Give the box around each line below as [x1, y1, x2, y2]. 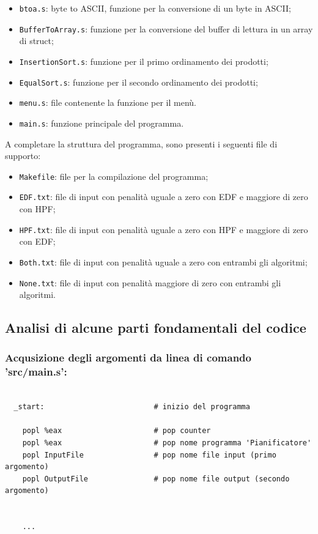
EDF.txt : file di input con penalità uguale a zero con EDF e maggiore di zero [19, 190, 308, 203]
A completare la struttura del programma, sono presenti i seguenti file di [5, 137, 278, 150]
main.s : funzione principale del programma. [19, 116, 184, 129]
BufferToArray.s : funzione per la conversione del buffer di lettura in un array [19, 22, 313, 35]
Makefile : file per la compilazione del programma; [19, 169, 209, 182]
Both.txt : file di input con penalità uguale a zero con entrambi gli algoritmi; [19, 255, 308, 268]
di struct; [19, 34, 54, 47]
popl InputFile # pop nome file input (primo [22, 450, 276, 459]
